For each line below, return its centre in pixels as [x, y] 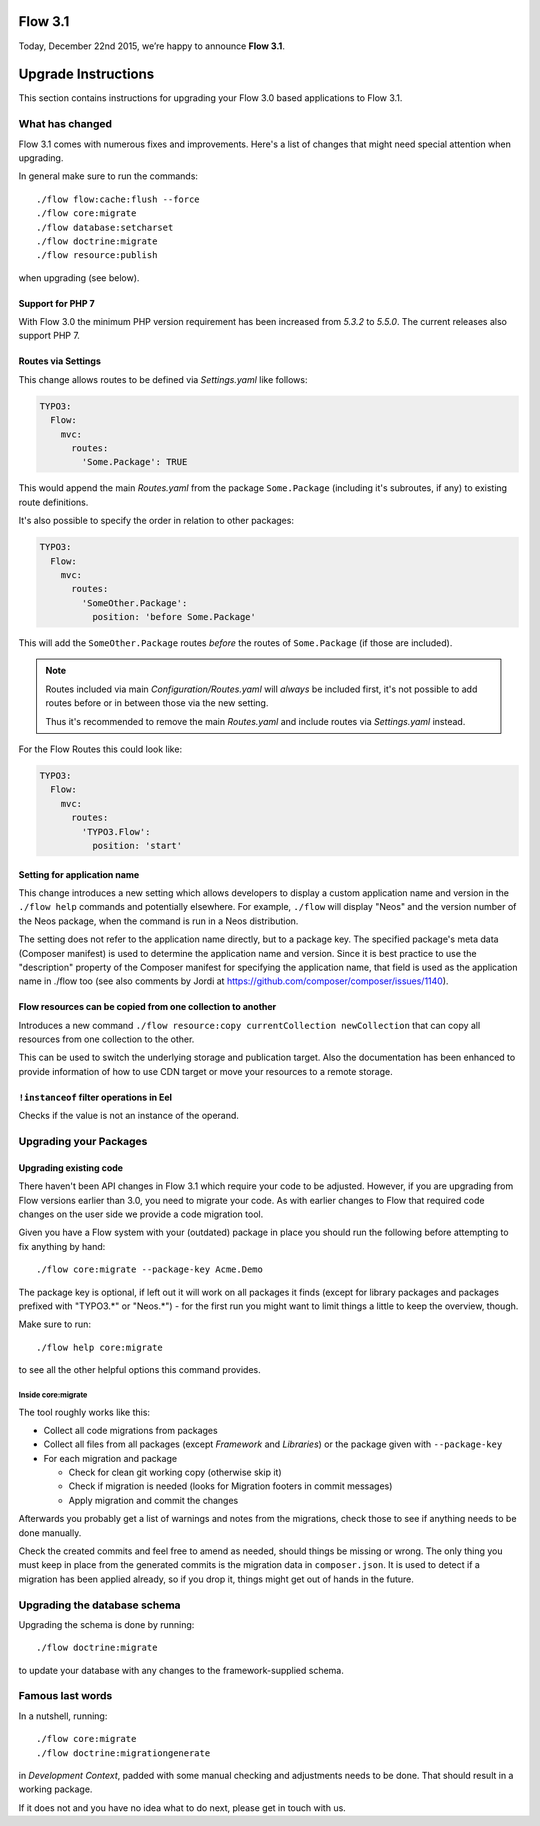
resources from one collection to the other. [106, 1039]
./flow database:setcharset [105, 227]
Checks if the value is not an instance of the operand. [129, 1116]
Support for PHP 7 [56, 303]
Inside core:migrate [53, 1395]
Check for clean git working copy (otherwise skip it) [175, 1472]
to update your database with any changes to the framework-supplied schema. [181, 1670]
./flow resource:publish [97, 255]
